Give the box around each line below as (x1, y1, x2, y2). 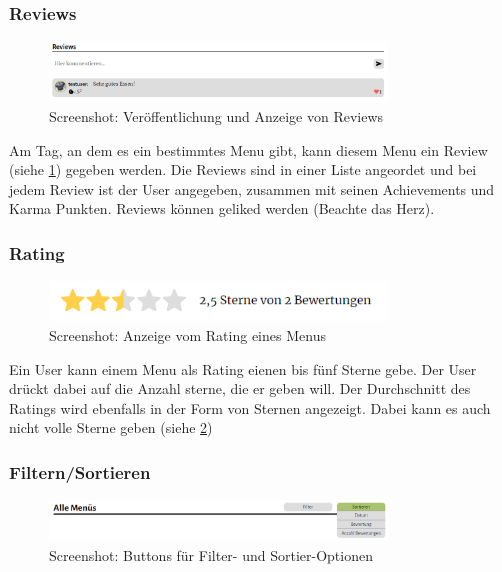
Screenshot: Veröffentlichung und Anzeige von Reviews (49, 106, 384, 127)
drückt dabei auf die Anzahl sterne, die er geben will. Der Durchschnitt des (9, 378, 471, 399)
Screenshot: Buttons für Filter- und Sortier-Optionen (49, 544, 373, 565)
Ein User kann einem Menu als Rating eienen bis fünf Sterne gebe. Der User (9, 358, 477, 379)
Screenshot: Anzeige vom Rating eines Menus (49, 325, 326, 346)
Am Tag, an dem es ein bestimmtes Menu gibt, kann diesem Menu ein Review (9, 139, 488, 160)
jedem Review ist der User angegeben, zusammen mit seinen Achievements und (9, 178, 495, 199)
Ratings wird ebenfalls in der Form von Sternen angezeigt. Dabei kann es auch (9, 397, 491, 418)
